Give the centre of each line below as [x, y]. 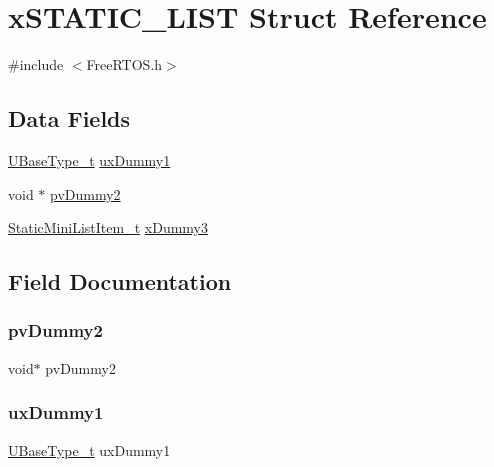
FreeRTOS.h [124, 64]
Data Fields [69, 118]
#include [36, 64]
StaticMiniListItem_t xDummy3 [108, 227]
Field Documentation [120, 281]
